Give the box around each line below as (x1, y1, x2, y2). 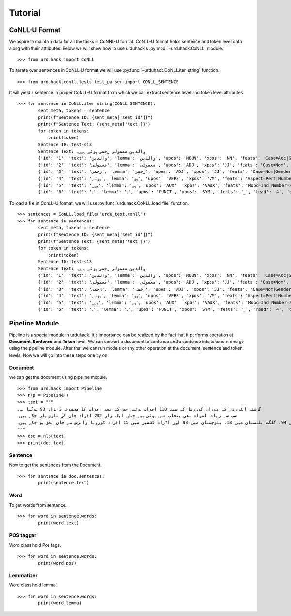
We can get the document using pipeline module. (9, 374, 107, 380)
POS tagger (9, 532, 37, 539)
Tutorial (9, 7, 41, 18)
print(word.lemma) (38, 600, 82, 606)
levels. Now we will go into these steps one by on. (9, 352, 109, 358)
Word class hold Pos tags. (9, 542, 61, 548)
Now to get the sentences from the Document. (9, 462, 102, 468)
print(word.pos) (38, 560, 77, 566)
